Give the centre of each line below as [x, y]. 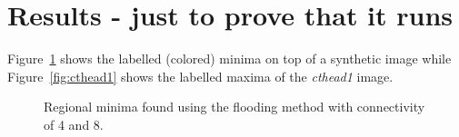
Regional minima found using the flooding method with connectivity [234, 107]
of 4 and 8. [74, 124]
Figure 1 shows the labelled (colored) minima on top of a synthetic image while [229, 59]
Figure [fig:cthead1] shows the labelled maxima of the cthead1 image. [200, 76]
